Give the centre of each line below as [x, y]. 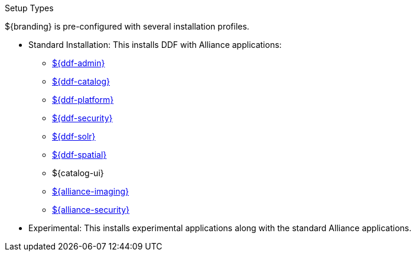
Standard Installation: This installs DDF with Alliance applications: [155, 45]
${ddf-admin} [79, 63]
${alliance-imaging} [91, 191]
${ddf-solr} [74, 136]
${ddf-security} [82, 118]
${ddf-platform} [83, 100]
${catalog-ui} [78, 173]
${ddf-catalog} [81, 81]
